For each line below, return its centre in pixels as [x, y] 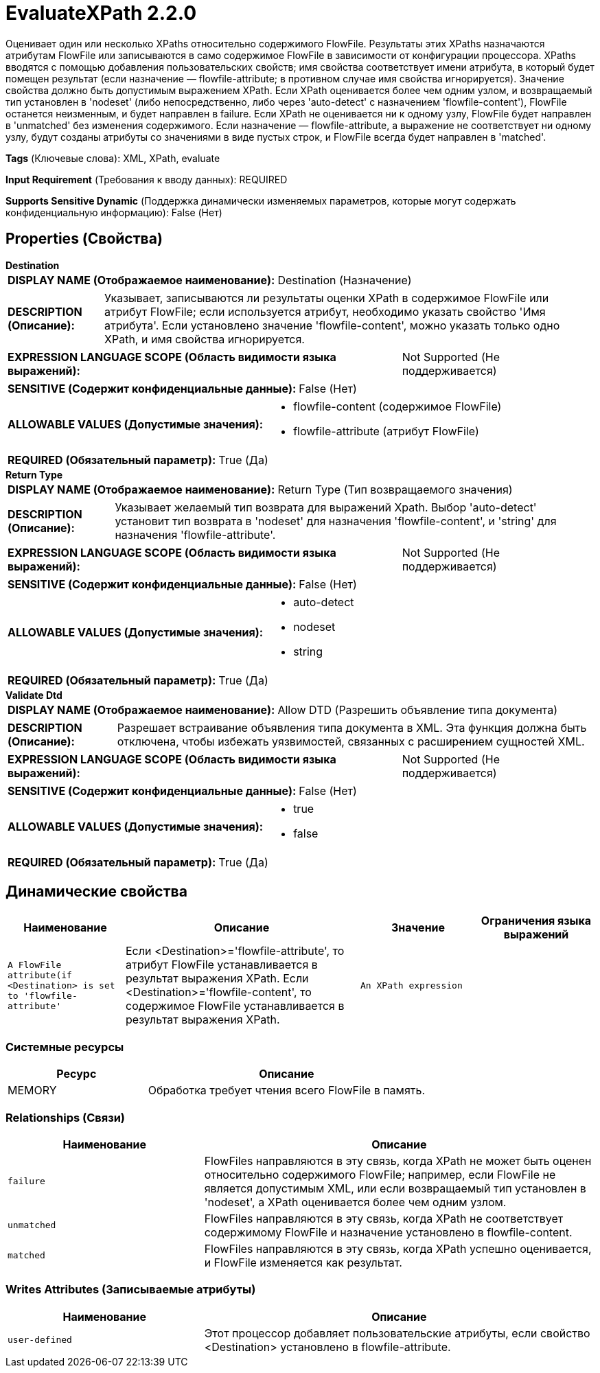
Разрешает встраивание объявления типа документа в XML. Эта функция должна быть [352, 727]
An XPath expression [412, 985]
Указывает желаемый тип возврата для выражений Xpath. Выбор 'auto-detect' [326, 507]
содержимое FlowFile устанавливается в [235, 1006]
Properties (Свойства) [84, 239]
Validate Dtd [34, 695]
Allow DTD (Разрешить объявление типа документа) [418, 709]
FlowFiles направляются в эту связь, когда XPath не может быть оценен [398, 1161]
